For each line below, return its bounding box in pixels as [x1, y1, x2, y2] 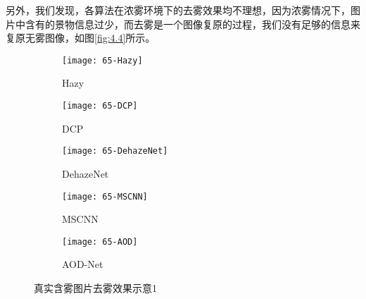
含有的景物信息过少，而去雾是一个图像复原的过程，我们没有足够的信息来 [25, 16, 360, 31]
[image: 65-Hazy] [62, 55, 143, 66]
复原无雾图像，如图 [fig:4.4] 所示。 [6, 30, 156, 45]
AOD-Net [62, 257, 103, 271]
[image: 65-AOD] [62, 236, 138, 247]
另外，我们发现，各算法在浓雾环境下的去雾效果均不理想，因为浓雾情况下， [6, 3, 351, 17]
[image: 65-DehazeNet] [62, 146, 168, 157]
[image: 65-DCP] [62, 101, 138, 111]
